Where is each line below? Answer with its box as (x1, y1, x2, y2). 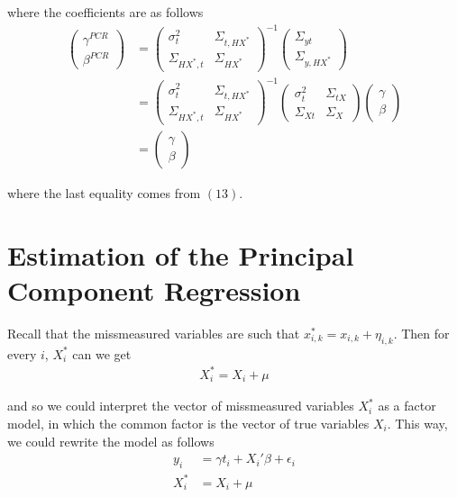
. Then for (393, 324, 450, 343)
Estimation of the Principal (7, 236, 354, 273)
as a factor (378, 396, 436, 415)
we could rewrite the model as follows (7, 431, 215, 450)
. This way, (387, 414, 448, 432)
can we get (72, 344, 132, 363)
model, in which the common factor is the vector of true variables (7, 414, 370, 432)
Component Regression (7, 272, 301, 309)
